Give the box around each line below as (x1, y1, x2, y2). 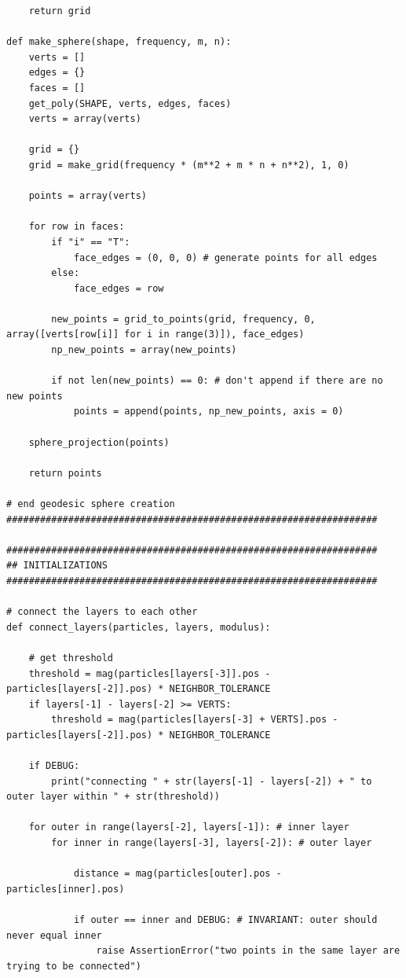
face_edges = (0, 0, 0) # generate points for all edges (73, 252, 378, 263)
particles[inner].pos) (6, 883, 125, 895)
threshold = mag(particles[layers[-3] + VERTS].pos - (51, 714, 338, 726)
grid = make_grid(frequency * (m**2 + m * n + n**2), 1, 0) (28, 159, 349, 171)
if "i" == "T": (51, 236, 130, 248)
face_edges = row (73, 282, 164, 294)
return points (28, 467, 102, 479)
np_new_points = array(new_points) (51, 344, 237, 356)
